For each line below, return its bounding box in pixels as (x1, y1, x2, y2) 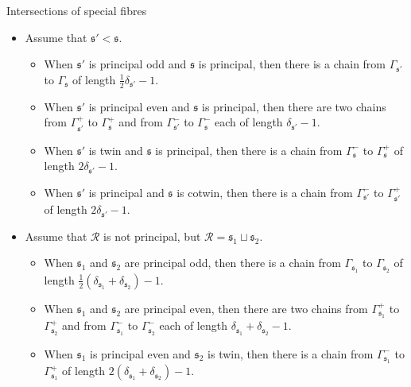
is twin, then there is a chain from (207, 345, 374, 362)
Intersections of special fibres (6, 2, 147, 18)
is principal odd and (88, 56, 187, 72)
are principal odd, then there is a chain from (124, 254, 341, 271)
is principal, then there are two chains (202, 98, 386, 114)
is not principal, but (103, 227, 201, 244)
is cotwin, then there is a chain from (176, 184, 353, 200)
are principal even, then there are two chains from (124, 300, 368, 316)
